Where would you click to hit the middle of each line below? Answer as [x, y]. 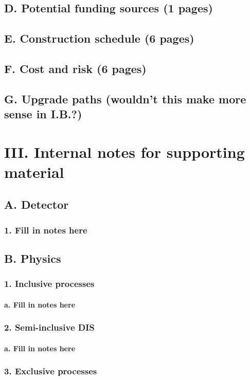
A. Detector [37, 204]
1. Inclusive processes [49, 284]
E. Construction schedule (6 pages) [99, 38]
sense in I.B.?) [43, 114]
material [34, 171]
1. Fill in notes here [46, 230]
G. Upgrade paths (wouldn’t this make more [125, 98]
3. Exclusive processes [51, 371]
